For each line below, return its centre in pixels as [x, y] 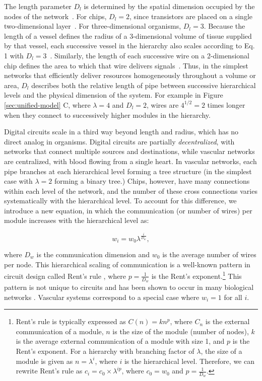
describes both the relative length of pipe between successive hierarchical [144, 85]
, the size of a [221, 351]
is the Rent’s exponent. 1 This [196, 275]
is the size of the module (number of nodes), [181, 331]
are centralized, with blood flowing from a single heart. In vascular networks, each [130, 161]
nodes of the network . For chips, [55, 16]
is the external [227, 321]
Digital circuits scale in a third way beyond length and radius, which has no [121, 132]
